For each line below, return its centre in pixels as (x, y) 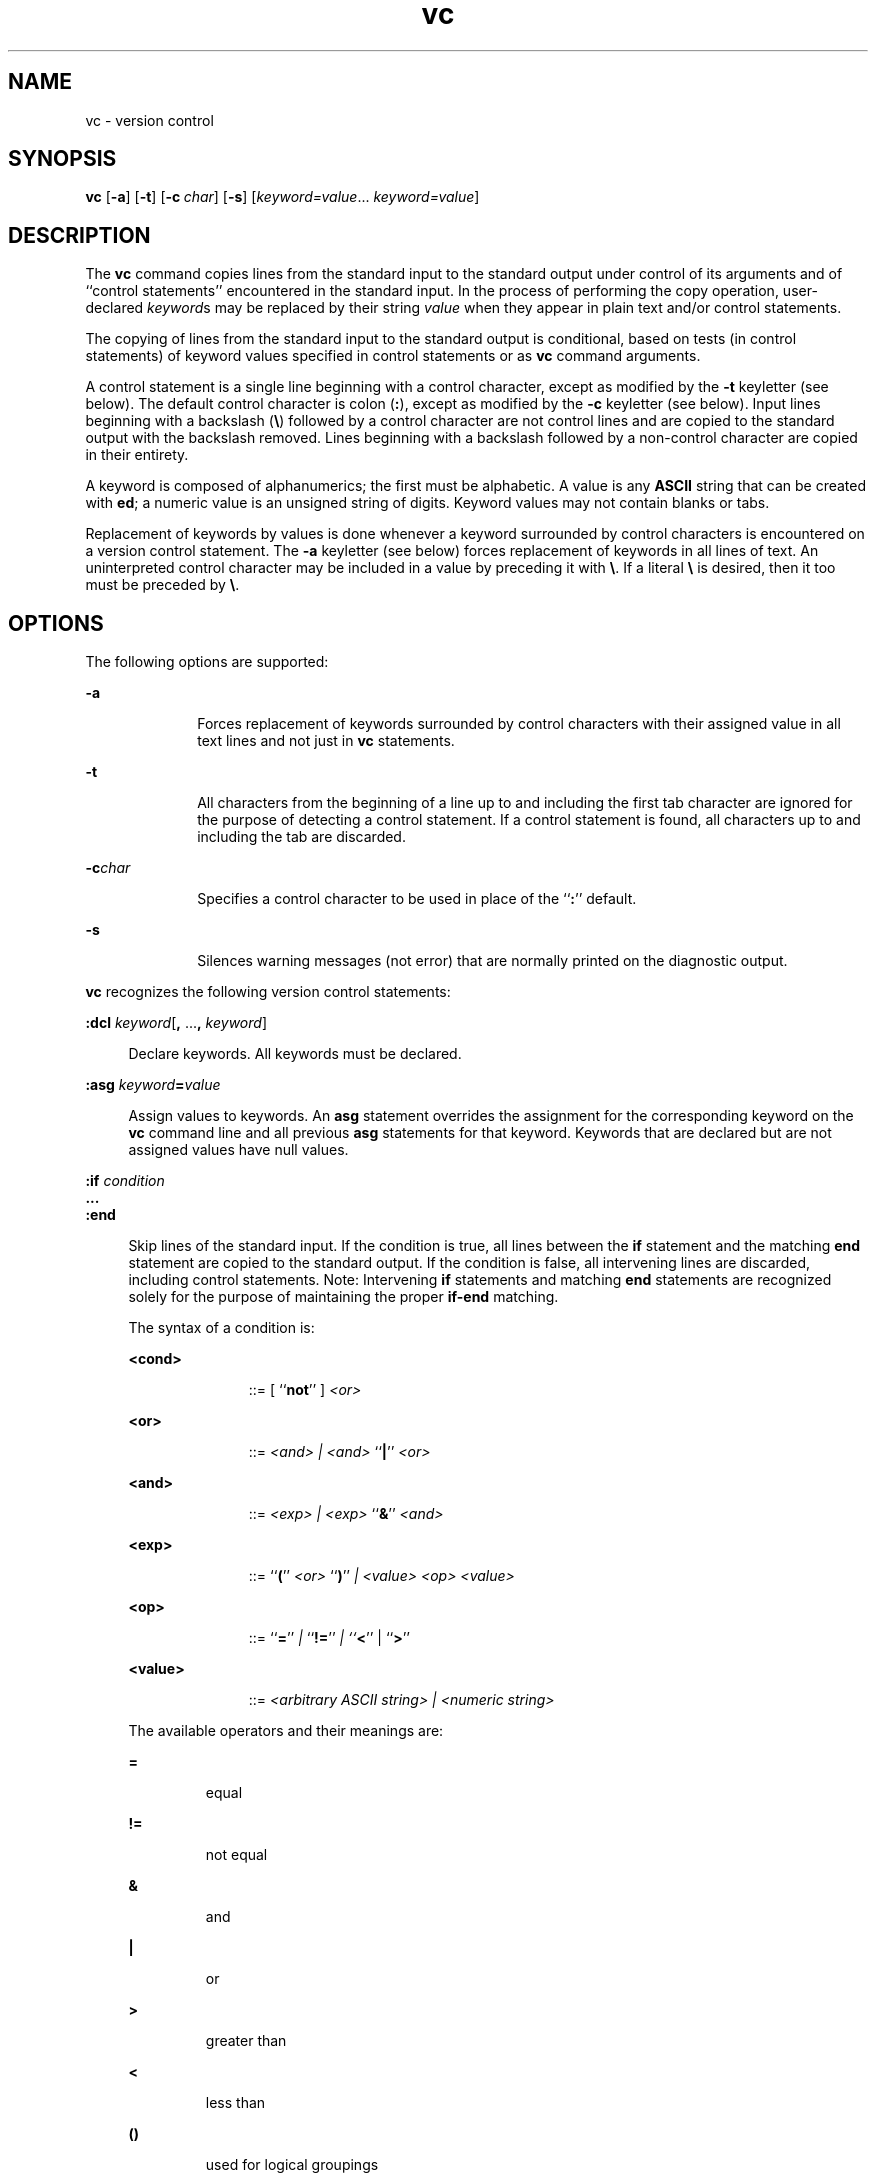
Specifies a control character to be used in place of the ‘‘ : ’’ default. (417, 899)
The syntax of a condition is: (221, 1328)
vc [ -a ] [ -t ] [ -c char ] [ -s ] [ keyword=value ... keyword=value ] (282, 197)
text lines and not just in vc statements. (326, 741)
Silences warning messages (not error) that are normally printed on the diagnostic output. (492, 961)
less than (235, 2103)
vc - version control (149, 120)
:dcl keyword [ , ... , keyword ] (176, 1023)
